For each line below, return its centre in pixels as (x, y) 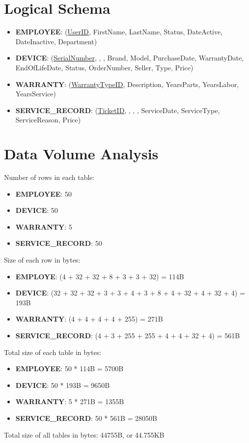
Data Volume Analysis (81, 154)
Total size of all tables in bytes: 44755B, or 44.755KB (84, 434)
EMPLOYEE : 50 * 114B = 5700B (69, 369)
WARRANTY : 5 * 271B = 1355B (70, 401)
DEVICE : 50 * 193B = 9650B (63, 385)
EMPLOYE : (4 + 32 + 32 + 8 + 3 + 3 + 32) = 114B (100, 276)
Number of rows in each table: (49, 177)
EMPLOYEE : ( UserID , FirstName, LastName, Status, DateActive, (119, 32)
